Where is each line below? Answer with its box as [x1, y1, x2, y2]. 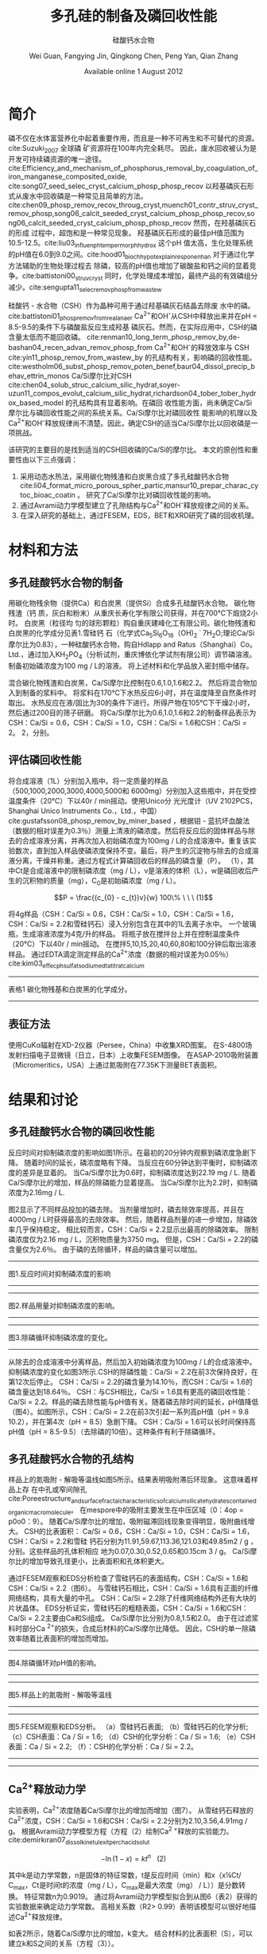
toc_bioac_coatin [19, 490, 75, 500]
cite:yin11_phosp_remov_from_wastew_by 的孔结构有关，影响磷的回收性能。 [8, 352, 257, 362]
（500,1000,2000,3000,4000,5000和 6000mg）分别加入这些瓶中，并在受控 [8, 786, 257, 796]
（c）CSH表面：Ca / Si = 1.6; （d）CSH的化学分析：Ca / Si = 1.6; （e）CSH [8, 1732, 256, 1741]
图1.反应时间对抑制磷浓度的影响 [8, 1268, 111, 1278]
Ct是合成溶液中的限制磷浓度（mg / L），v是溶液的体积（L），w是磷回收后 [14, 866, 252, 875]
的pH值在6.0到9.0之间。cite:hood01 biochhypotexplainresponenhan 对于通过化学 [8, 250, 255, 261]
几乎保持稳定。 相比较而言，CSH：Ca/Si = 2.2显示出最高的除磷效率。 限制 [14, 1225, 259, 1234]
